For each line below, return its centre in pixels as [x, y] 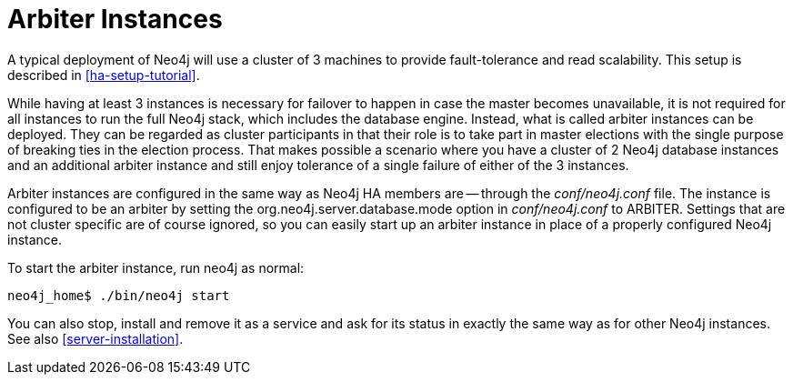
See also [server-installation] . [95, 338]
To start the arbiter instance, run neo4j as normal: [156, 267]
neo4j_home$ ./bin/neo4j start [119, 295]
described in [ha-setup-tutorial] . [104, 75]
